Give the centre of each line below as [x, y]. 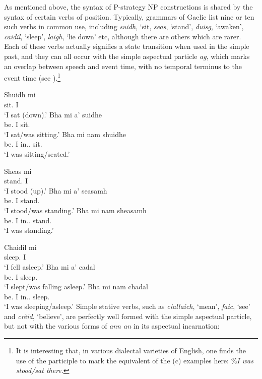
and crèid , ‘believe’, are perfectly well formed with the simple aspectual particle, [128, 316]
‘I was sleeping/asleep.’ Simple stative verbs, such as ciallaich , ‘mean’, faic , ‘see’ [127, 306]
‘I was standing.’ [29, 230]
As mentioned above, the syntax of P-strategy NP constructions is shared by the [128, 7]
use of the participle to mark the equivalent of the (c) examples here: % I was [135, 360]
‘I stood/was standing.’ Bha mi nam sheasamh [75, 210]
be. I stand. [22, 200]
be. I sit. [17, 124]
